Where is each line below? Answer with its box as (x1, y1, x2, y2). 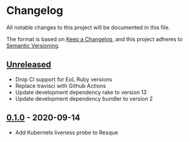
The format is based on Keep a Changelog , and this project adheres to (6, 35, 183, 42)
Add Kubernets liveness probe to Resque (15, 129, 118, 136)
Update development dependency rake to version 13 (15, 89, 147, 96)
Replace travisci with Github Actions (15, 82, 106, 89)
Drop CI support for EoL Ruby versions (15, 75, 113, 83)
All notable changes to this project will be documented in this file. (6, 24, 171, 31)
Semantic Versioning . (6, 42, 60, 49)
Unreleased (6, 59, 52, 70)
